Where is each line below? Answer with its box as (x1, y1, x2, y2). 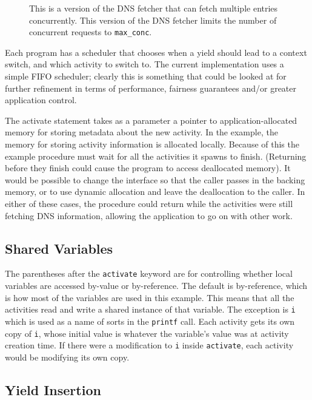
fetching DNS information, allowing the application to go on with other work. (5, 209, 293, 222)
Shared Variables (5, 239, 113, 257)
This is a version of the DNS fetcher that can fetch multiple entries (29, 2, 278, 14)
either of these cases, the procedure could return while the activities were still (5, 197, 293, 209)
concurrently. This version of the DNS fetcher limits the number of (29, 13, 277, 26)
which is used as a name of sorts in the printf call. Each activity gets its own (5, 314, 295, 327)
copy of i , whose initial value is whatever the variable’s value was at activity (5, 327, 289, 339)
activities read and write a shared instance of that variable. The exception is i (5, 303, 296, 316)
